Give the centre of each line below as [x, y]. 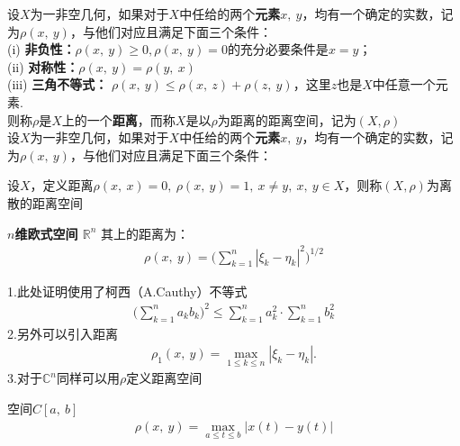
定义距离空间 [164, 378]
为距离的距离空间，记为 [287, 119]
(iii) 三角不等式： [58, 84]
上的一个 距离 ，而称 [118, 119]
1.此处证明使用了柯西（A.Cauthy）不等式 [127, 291]
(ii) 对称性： [43, 66]
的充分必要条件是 [278, 49]
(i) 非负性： [41, 49]
